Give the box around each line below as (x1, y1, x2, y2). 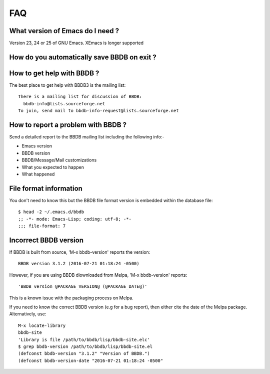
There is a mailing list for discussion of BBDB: (18, 94, 142, 100)
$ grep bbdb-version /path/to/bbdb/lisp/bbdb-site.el (18, 343, 152, 349)
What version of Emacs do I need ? (9, 27, 119, 35)
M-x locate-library (18, 322, 66, 328)
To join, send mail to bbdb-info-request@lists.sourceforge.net (18, 108, 179, 114)
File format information (9, 184, 82, 193)
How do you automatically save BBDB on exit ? (9, 53, 157, 61)
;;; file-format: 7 (18, 223, 66, 229)
